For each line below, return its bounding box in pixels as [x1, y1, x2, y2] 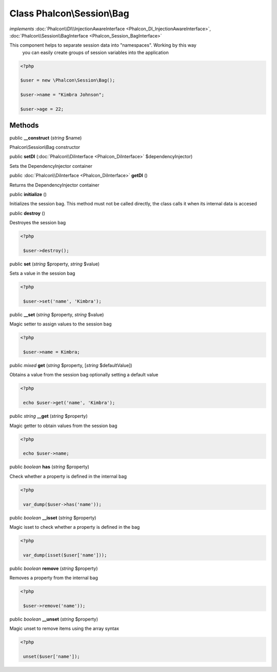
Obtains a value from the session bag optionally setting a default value [9, 372, 159, 378]
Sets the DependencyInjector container [9, 163, 92, 169]
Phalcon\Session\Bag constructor [9, 144, 81, 150]
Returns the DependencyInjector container [9, 182, 100, 188]
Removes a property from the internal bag [9, 575, 98, 581]
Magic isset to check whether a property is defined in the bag [9, 524, 140, 530]
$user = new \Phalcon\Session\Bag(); [20, 78, 115, 83]
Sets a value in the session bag [9, 270, 75, 277]
